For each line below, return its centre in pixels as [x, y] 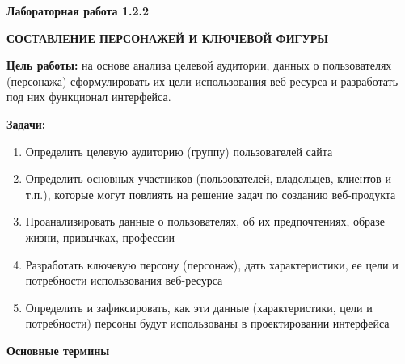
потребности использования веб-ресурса [124, 280]
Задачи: [26, 123]
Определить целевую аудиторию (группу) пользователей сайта [179, 151]
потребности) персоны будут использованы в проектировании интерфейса [207, 323]
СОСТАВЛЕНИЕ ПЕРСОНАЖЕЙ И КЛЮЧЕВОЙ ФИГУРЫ [168, 38]
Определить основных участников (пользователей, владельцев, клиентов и [208, 178]
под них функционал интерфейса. [89, 97]
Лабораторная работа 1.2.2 [78, 11]
